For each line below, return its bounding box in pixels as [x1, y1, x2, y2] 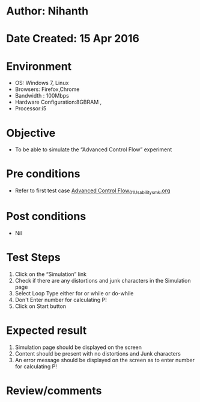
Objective [6, 126, 56, 140]
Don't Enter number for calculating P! [14, 296, 107, 303]
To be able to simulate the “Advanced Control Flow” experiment [14, 146, 172, 153]
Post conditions [6, 210, 86, 224]
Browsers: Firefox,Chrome [14, 86, 80, 93]
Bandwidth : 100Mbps [14, 92, 69, 99]
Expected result [6, 324, 87, 338]
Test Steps [6, 251, 61, 265]
